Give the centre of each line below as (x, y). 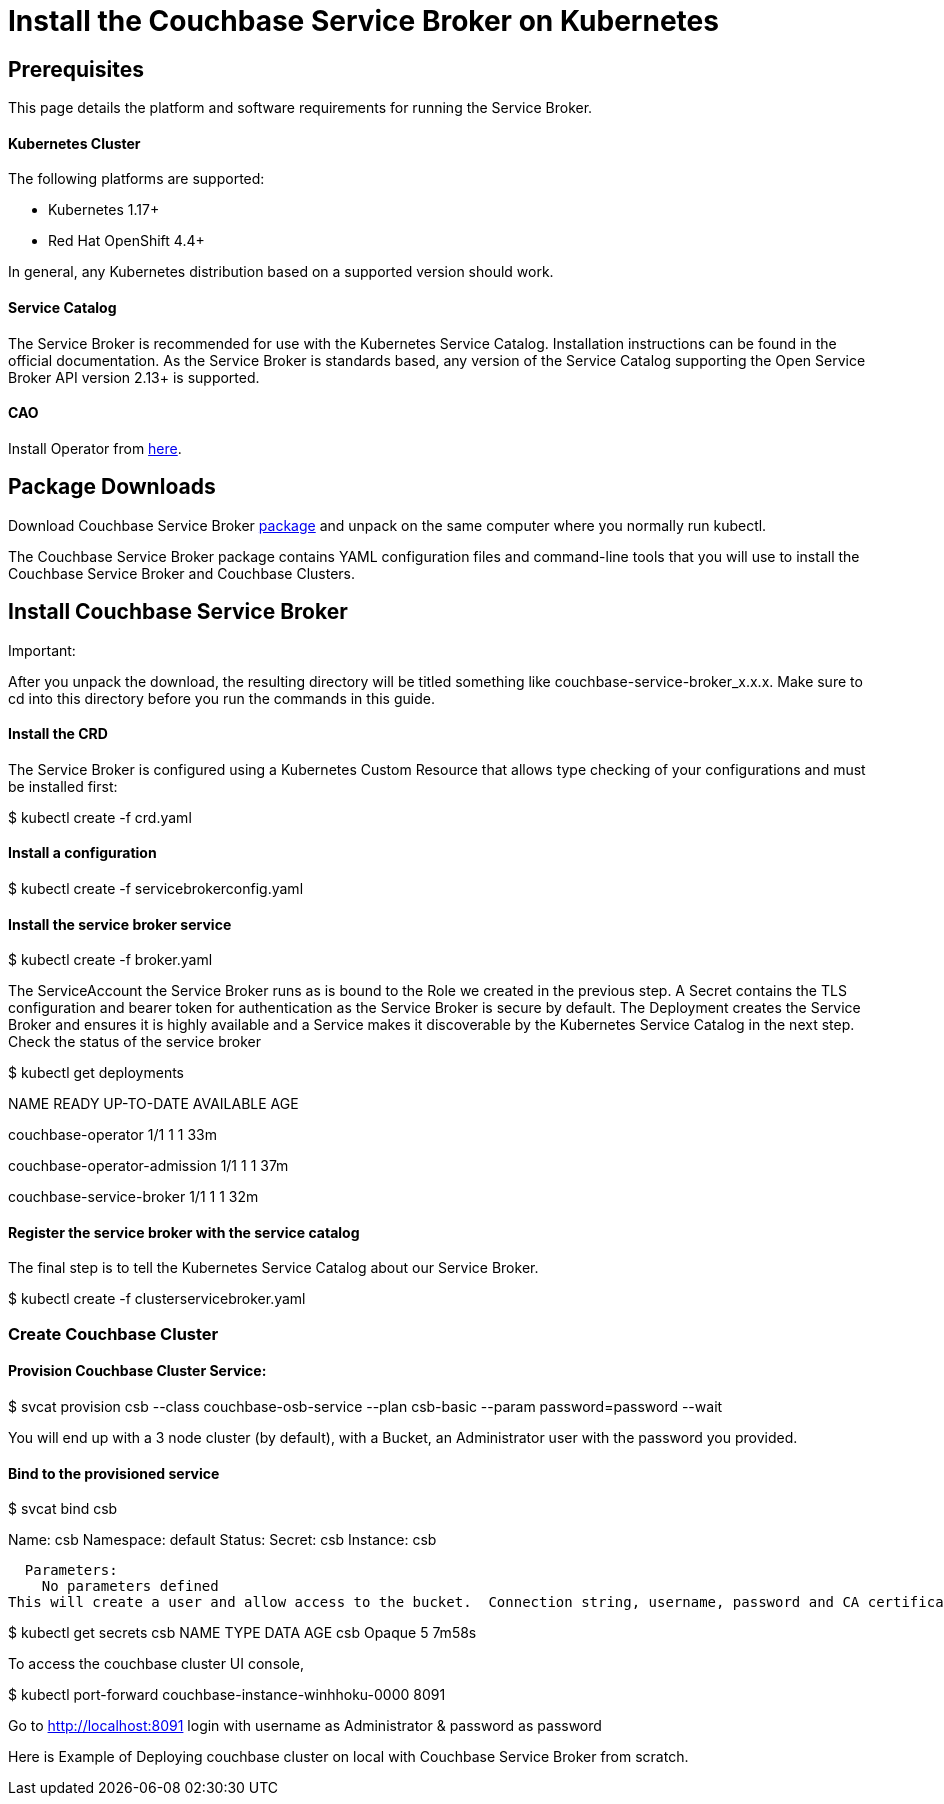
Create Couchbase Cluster (113, 1333)
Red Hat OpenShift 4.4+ (126, 241)
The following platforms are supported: (136, 179)
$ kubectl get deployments (96, 1073)
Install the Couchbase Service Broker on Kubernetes (363, 21)
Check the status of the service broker (135, 1042)
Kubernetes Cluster (74, 143)
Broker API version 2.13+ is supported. (134, 377)
